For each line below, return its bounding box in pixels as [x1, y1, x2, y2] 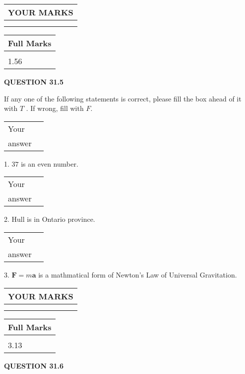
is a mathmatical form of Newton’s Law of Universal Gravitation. [38, 269, 237, 280]
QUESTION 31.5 [4, 77, 63, 87]
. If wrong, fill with [26, 103, 84, 113]
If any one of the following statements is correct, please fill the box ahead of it [4, 93, 242, 103]
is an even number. [21, 158, 78, 169]
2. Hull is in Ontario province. [4, 214, 95, 224]
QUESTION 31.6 [4, 360, 63, 371]
